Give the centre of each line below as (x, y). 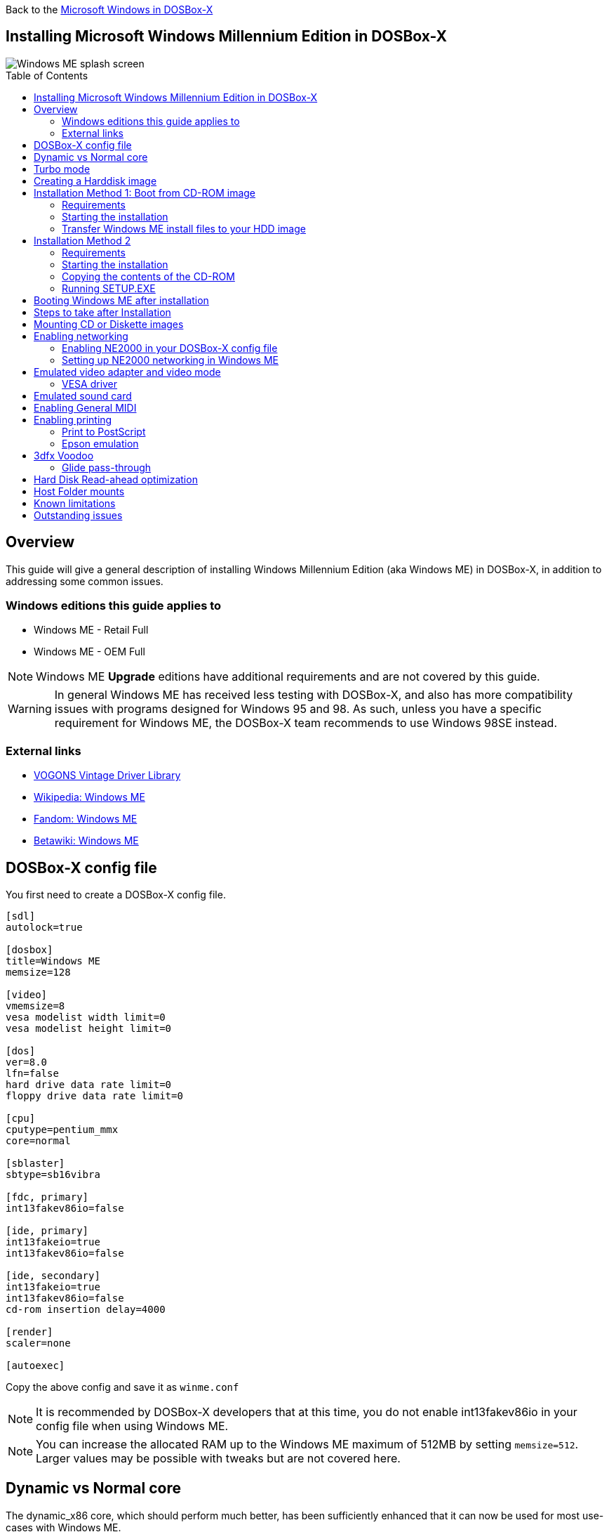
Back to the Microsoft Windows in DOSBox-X (109, 9)
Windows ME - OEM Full (89, 652)
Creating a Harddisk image (95, 181)
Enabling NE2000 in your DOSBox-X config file (170, 348)
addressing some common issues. (85, 581)
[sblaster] (35, 1164)
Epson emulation (100, 443)
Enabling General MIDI (85, 407)
